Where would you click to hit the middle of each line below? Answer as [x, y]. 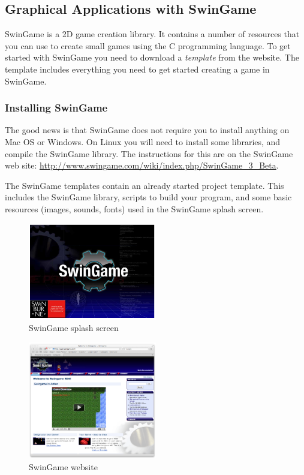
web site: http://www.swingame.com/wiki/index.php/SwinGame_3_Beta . [142, 165]
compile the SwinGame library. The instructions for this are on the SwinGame [149, 153]
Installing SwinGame [56, 108]
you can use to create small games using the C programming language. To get [148, 45]
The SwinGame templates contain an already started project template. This [145, 185]
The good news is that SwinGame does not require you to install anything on [147, 130]
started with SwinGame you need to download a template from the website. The [152, 57]
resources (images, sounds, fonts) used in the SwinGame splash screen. [134, 208]
